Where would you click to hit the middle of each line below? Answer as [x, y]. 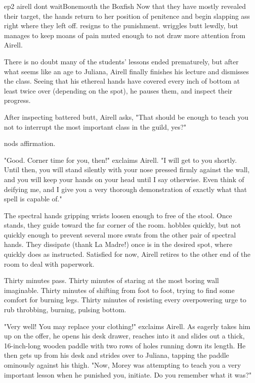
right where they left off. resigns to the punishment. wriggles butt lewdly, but [121, 25]
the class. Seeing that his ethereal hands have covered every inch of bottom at [122, 81]
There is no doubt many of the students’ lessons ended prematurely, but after [121, 61]
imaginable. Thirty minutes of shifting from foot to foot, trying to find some [119, 290]
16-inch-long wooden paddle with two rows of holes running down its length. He [125, 345]
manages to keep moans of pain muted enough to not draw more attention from [125, 35]
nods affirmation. [30, 143]
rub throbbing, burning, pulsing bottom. [65, 310]
